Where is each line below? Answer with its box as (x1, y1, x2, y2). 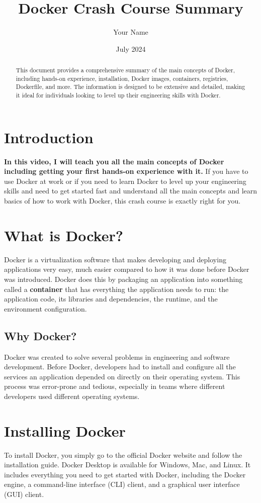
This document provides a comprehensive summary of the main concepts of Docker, (16, 66, 235, 74)
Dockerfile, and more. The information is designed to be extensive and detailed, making (16, 82, 245, 91)
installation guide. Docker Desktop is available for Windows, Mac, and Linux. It (4, 459, 251, 470)
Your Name (113, 27, 148, 37)
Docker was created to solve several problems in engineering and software (4, 351, 230, 362)
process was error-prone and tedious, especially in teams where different (4, 381, 225, 391)
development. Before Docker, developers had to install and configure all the (4, 361, 236, 372)
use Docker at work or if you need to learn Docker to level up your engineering (4, 175, 246, 186)
